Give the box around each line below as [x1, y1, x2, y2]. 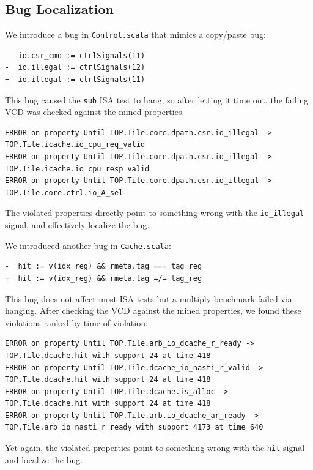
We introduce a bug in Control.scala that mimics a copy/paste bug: [5, 28, 266, 41]
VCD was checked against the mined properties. [5, 105, 185, 118]
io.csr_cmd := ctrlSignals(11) [18, 51, 145, 60]
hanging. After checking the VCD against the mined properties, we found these [5, 304, 301, 317]
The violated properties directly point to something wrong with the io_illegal [5, 206, 304, 219]
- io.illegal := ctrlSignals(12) [5, 63, 145, 72]
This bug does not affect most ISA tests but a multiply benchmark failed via [5, 292, 292, 305]
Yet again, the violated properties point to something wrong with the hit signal [5, 441, 305, 454]
